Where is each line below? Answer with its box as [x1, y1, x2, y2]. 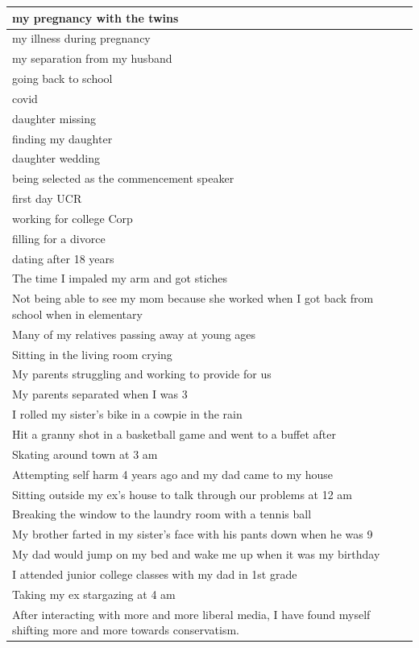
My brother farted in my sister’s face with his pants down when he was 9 [12, 526, 373, 543]
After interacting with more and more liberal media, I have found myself [12, 605, 371, 622]
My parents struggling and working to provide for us [12, 365, 272, 382]
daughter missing [12, 109, 97, 126]
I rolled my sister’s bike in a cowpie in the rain [12, 406, 243, 423]
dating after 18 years [12, 250, 114, 266]
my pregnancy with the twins [12, 9, 179, 26]
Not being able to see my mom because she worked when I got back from [12, 290, 374, 307]
